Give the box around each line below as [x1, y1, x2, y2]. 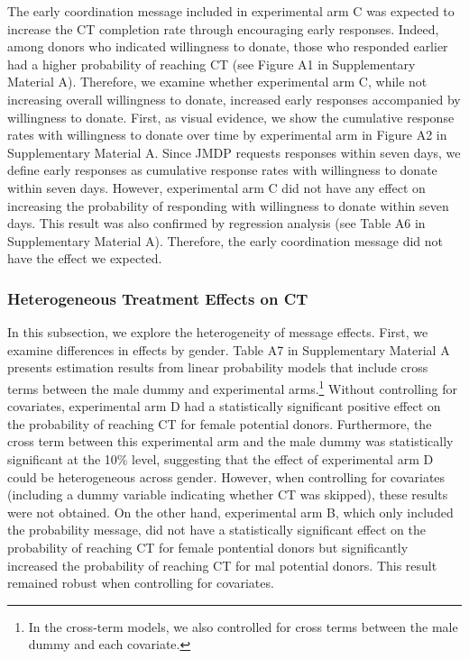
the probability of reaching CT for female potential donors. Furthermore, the [7, 414, 432, 433]
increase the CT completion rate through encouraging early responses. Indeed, [7, 19, 439, 38]
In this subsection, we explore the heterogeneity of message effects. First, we [7, 323, 428, 342]
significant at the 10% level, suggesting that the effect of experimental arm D [7, 449, 434, 468]
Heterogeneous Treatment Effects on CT [7, 287, 308, 309]
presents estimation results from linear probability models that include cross [7, 358, 428, 377]
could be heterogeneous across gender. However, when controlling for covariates [7, 467, 446, 486]
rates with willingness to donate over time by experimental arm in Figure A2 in [7, 125, 447, 144]
